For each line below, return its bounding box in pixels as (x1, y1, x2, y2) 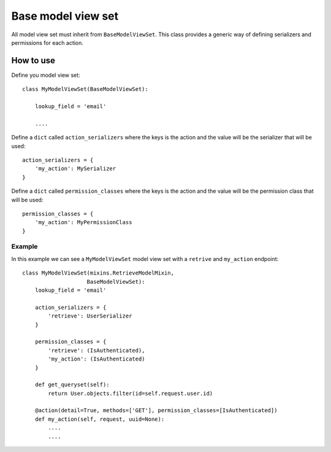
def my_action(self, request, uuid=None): (34, 415, 165, 423)
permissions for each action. (11, 39, 84, 46)
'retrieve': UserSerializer (48, 313, 132, 319)
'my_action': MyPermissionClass (34, 219, 132, 226)
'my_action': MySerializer (34, 165, 116, 172)
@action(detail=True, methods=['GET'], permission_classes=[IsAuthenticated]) (34, 407, 278, 414)
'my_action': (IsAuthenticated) (48, 356, 145, 362)
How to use (11, 55, 55, 66)
